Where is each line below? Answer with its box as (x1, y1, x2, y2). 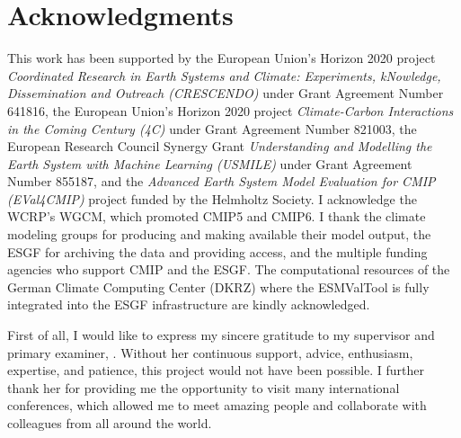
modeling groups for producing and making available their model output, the (7, 225, 431, 244)
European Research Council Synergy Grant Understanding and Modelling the (7, 137, 432, 156)
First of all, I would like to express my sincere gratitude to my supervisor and (7, 326, 435, 344)
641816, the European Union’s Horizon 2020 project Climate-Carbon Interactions (7, 101, 454, 120)
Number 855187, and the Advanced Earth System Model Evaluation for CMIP (7, 172, 436, 191)
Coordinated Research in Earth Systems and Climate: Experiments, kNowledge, (7, 66, 441, 85)
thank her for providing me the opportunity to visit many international (7, 378, 400, 397)
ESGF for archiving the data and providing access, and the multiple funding (7, 242, 428, 261)
